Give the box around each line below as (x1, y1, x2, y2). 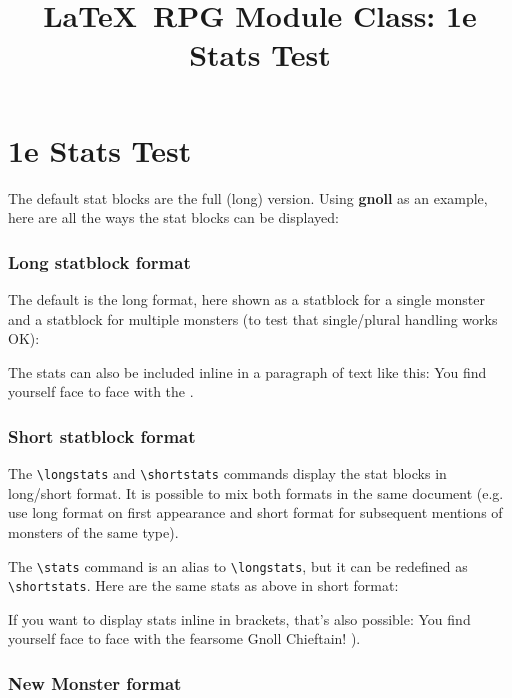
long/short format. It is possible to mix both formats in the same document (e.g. (8, 482, 504, 503)
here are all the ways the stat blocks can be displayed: (8, 207, 339, 228)
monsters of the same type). (8, 521, 179, 542)
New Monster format (8, 670, 182, 695)
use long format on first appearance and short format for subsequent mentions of (8, 502, 503, 523)
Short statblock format (8, 423, 196, 448)
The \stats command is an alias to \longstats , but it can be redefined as (8, 555, 468, 576)
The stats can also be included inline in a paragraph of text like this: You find (8, 361, 487, 382)
